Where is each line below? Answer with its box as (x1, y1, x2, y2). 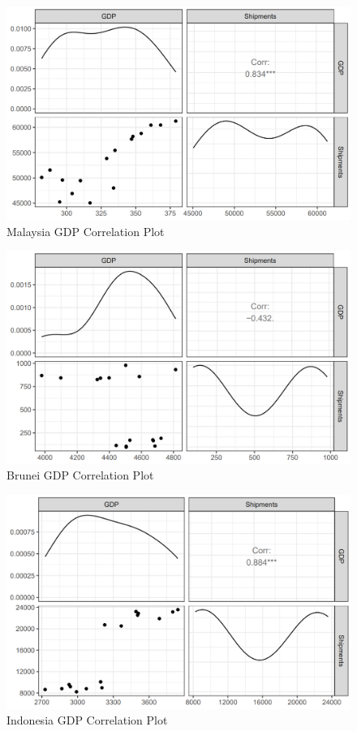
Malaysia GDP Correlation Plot (6, 222, 165, 239)
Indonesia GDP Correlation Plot (6, 712, 168, 729)
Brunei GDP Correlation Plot (6, 467, 154, 484)
